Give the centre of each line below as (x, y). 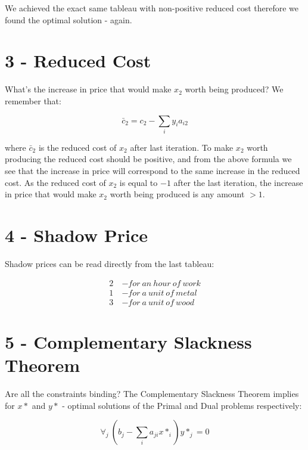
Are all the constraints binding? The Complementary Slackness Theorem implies (152, 393)
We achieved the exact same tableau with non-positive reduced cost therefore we (152, 8)
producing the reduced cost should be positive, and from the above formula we (148, 159)
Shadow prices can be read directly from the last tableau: (110, 263)
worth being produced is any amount (177, 194)
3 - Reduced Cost (78, 60)
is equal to (139, 182)
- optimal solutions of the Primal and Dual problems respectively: (182, 405)
